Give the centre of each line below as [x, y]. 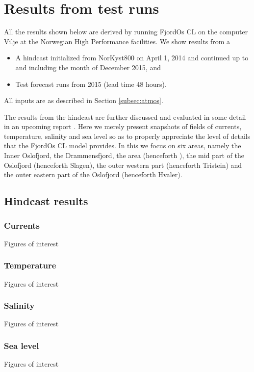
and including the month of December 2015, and [88, 67]
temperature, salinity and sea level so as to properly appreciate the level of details [127, 136]
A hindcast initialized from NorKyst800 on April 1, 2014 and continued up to [132, 58]
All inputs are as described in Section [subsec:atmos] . [84, 100]
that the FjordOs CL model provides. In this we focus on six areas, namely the [123, 146]
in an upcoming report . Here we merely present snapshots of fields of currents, [123, 126]
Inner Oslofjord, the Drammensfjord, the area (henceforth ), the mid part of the [124, 155]
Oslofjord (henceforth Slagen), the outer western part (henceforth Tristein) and [123, 165]
